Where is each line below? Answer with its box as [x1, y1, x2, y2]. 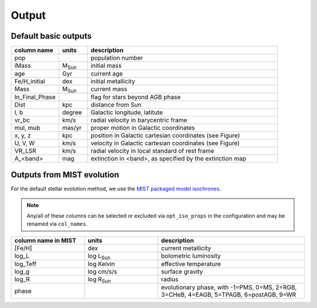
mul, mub [14, 124, 41, 132]
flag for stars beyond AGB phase [90, 93, 181, 101]
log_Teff [14, 259, 37, 268]
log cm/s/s [87, 267, 117, 275]
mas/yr [62, 124, 82, 132]
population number [90, 54, 143, 62]
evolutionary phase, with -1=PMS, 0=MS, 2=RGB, [161, 283, 297, 291]
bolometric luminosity [161, 252, 221, 260]
